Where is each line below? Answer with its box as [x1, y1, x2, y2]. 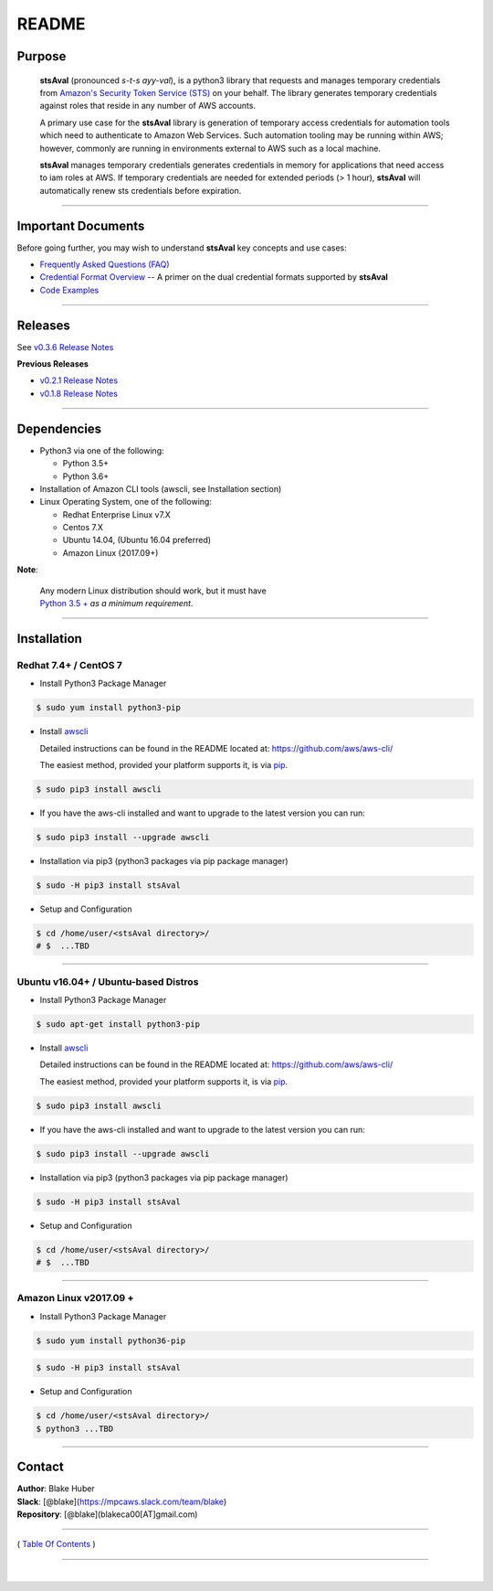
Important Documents [16, 218, 145, 233]
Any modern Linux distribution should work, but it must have [39, 585, 267, 596]
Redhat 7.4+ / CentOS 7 [16, 658, 123, 671]
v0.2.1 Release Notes [39, 375, 119, 386]
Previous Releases [16, 358, 89, 369]
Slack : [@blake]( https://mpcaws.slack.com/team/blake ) [16, 1496, 227, 1507]
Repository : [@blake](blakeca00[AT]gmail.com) [16, 1509, 198, 1520]
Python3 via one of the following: [39, 444, 164, 456]
